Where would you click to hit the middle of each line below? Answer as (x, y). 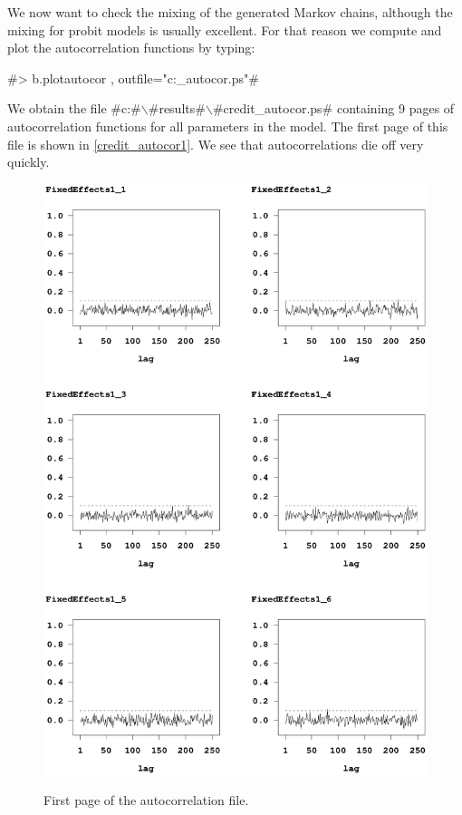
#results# (177, 108)
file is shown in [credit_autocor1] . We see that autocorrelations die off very (216, 144)
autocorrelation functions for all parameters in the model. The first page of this (228, 126)
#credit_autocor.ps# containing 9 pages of (333, 108)
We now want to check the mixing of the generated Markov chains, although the (230, 12)
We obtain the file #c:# (74, 108)
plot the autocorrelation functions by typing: (131, 48)
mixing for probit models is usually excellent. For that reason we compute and (225, 29)
